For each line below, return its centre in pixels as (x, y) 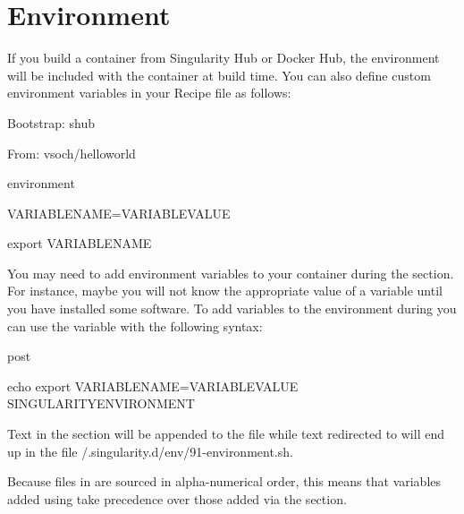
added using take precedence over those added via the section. (177, 498)
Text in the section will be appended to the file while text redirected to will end (226, 434)
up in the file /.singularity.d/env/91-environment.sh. (150, 451)
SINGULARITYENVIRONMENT (101, 403)
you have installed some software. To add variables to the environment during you (232, 308)
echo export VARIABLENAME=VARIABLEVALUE (153, 385)
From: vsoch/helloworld (72, 153)
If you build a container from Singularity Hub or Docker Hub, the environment (224, 58)
